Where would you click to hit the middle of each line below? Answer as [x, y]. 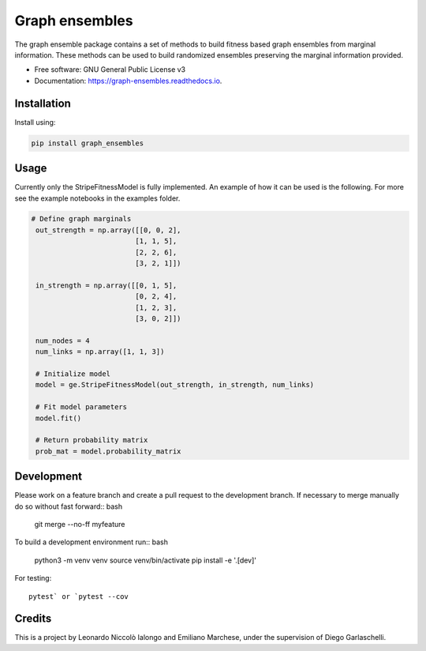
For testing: [33, 578]
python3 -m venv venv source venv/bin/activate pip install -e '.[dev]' [145, 560]
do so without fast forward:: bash [68, 506]
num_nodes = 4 [63, 341]
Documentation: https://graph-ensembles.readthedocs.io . [128, 81]
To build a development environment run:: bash [92, 542]
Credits [33, 619]
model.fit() [59, 418]
